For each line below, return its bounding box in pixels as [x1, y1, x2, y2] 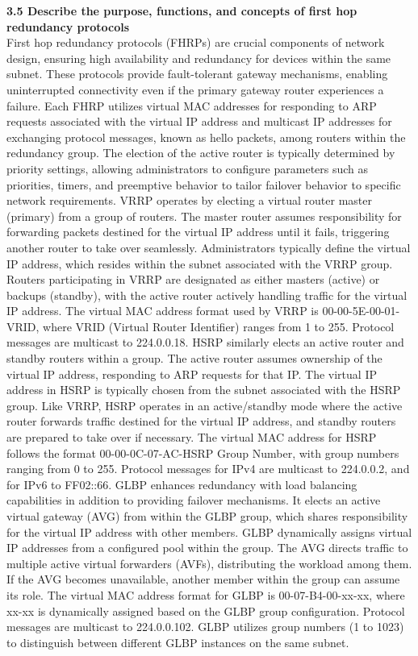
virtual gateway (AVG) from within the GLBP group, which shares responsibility [6, 508, 408, 524]
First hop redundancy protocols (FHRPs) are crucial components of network [6, 34, 385, 51]
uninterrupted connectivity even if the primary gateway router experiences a [6, 81, 384, 98]
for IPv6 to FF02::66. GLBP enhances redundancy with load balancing [6, 475, 357, 492]
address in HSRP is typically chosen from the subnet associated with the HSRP [6, 381, 401, 398]
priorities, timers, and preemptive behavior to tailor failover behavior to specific [6, 176, 401, 193]
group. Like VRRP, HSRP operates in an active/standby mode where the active [6, 397, 403, 413]
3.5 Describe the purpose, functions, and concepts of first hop [6, 2, 357, 19]
